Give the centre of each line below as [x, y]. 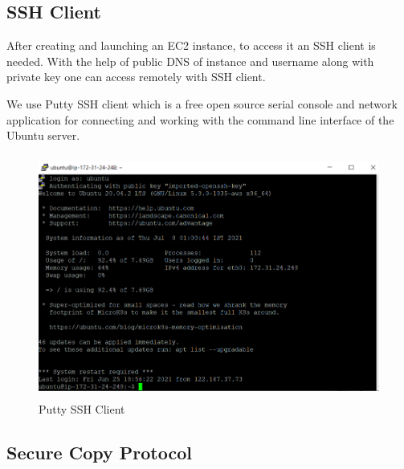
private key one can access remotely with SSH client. [136, 77]
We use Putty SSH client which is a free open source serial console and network [202, 103]
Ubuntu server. [43, 135]
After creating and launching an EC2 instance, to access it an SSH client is [191, 45]
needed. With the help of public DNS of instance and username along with [190, 61]
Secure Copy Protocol [99, 452]
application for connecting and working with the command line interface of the [200, 119]
